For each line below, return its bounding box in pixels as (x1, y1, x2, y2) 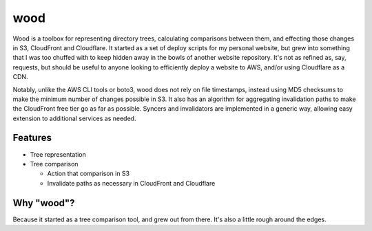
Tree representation (30, 150, 86, 158)
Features (12, 132, 52, 144)
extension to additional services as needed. (12, 114, 136, 122)
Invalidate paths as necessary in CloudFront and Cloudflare (47, 179, 216, 187)
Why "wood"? (12, 197, 75, 209)
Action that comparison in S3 (47, 169, 130, 178)
